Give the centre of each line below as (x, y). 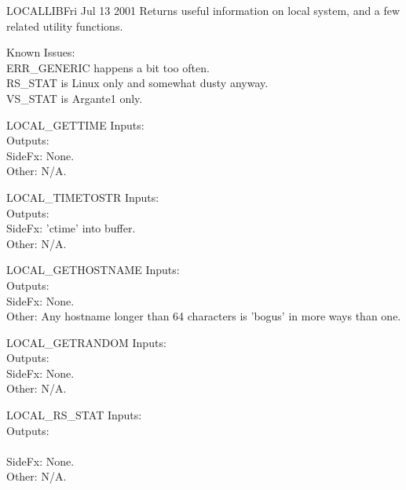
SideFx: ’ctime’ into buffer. (71, 228)
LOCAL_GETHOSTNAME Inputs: (93, 270)
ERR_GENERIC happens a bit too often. (108, 67)
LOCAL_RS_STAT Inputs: (74, 415)
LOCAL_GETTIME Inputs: (75, 124)
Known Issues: (41, 52)
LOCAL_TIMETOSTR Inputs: (83, 197)
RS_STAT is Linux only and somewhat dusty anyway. (137, 83)
